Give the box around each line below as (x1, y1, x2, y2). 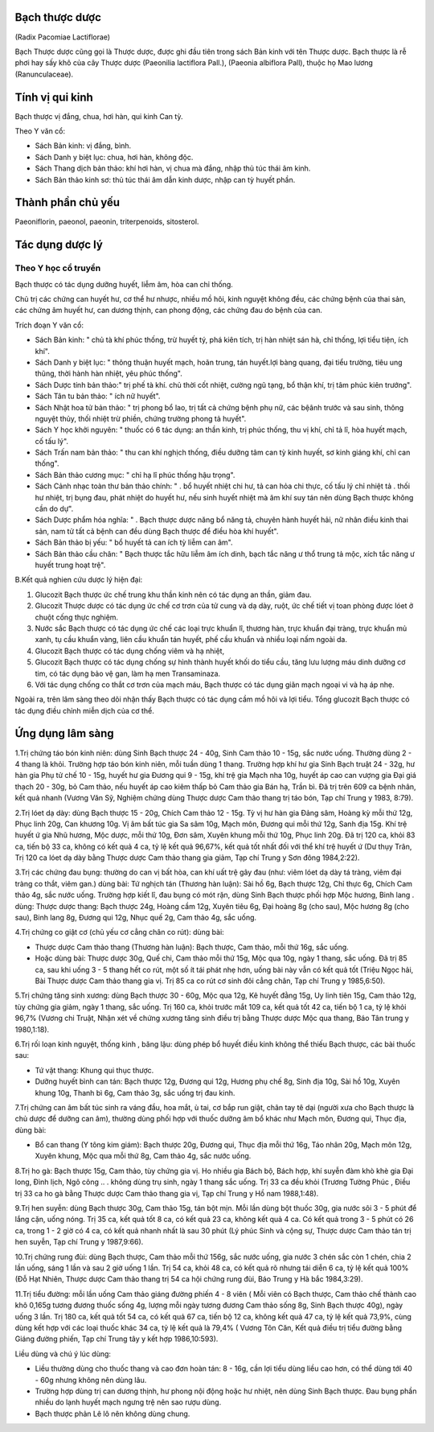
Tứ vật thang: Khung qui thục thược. (35, 1065, 154, 1075)
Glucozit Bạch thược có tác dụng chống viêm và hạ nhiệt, (35, 646, 225, 656)
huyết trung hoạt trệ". (35, 560, 106, 570)
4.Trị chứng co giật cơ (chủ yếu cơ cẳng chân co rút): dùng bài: (14, 928, 224, 937)
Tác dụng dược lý (14, 238, 104, 252)
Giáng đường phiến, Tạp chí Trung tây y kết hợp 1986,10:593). (14, 1334, 219, 1344)
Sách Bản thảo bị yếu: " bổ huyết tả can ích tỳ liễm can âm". (35, 537, 233, 547)
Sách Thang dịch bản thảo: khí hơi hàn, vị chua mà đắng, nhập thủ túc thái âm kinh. (35, 163, 311, 173)
